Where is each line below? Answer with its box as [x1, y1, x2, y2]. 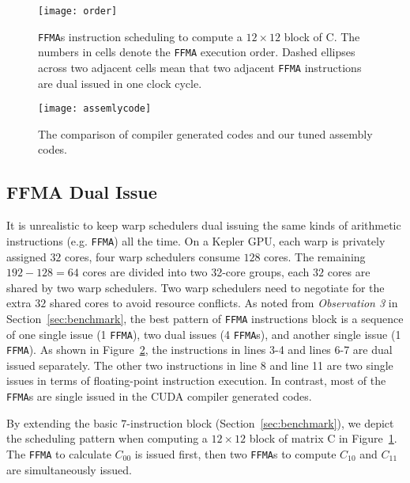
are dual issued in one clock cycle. [38, 74, 202, 91]
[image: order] [38, 6, 118, 17]
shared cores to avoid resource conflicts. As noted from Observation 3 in [49, 295, 398, 311]
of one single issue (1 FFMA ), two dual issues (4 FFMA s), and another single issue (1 [6, 325, 401, 342]
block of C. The [284, 28, 360, 44]
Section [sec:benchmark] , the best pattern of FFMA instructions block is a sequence [6, 310, 404, 326]
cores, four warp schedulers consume [65, 248, 240, 264]
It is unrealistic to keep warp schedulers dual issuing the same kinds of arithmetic [6, 217, 401, 234]
